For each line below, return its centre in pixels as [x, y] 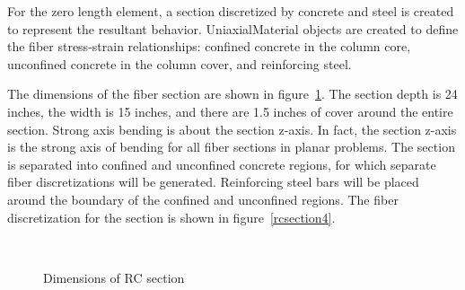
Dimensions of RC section [114, 277]
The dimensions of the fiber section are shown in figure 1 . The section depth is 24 [232, 94]
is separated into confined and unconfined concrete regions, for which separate [222, 164]
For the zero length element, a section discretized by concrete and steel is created [231, 11]
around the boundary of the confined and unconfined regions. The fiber [203, 199]
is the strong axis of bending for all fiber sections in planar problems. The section [231, 147]
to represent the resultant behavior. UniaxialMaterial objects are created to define [233, 28]
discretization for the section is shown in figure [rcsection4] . [171, 217]
